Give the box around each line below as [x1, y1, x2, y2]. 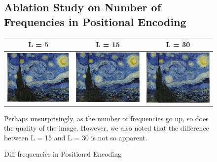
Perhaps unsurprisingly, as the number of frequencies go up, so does [4, 113, 209, 123]
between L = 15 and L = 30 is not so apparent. [4, 132, 147, 142]
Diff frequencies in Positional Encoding [4, 149, 122, 159]
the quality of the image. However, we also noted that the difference [4, 123, 209, 133]
